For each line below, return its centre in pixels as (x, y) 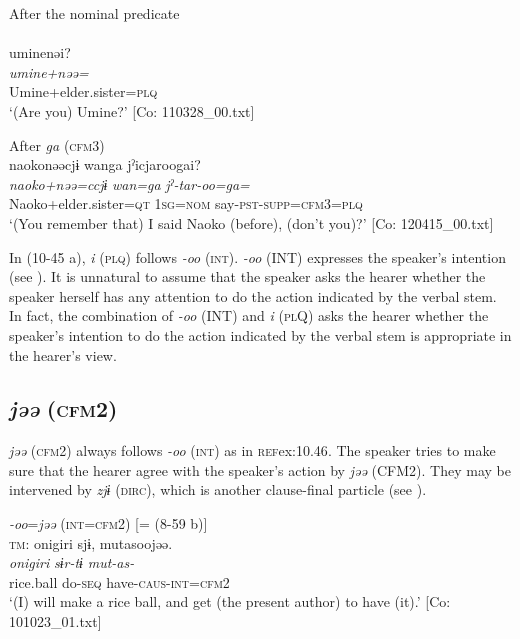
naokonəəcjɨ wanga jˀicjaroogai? (105, 164)
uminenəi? (40, 52)
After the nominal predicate (94, 13)
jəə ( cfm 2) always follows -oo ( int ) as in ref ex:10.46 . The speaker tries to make (252, 450)
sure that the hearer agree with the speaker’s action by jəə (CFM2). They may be (260, 469)
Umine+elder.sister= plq (83, 91)
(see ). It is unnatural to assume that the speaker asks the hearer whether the (247, 276)
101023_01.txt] (55, 621)
